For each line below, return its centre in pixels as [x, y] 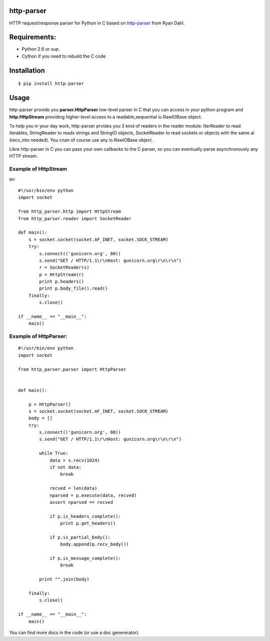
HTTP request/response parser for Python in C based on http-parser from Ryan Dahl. [97, 23]
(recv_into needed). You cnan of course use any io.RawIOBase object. [81, 140]
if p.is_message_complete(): [85, 558]
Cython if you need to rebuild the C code [64, 56]
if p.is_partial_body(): [80, 537]
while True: [54, 453]
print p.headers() [62, 282]
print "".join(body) [64, 579]
